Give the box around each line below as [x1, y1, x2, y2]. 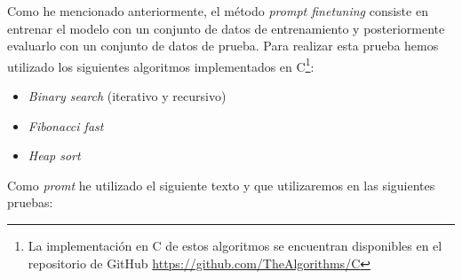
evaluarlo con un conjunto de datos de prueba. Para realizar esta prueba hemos [7, 36, 439, 55]
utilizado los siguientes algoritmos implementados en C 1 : [7, 54, 315, 75]
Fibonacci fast [28, 116, 104, 135]
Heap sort [28, 146, 81, 165]
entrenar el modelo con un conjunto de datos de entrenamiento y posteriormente [7, 19, 445, 37]
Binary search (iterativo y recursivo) [28, 87, 227, 105]
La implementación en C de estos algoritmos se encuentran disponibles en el [28, 236, 442, 254]
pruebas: [7, 193, 53, 212]
